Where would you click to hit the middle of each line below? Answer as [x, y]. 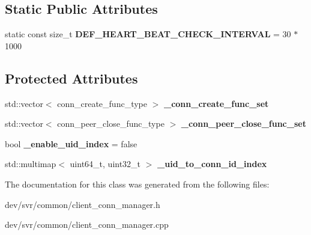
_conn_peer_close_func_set [243, 124]
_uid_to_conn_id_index [212, 164]
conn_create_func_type [102, 103]
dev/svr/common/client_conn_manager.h [83, 204]
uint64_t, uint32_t [105, 164]
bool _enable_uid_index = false [71, 143]
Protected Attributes [71, 78]
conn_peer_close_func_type [111, 124]
